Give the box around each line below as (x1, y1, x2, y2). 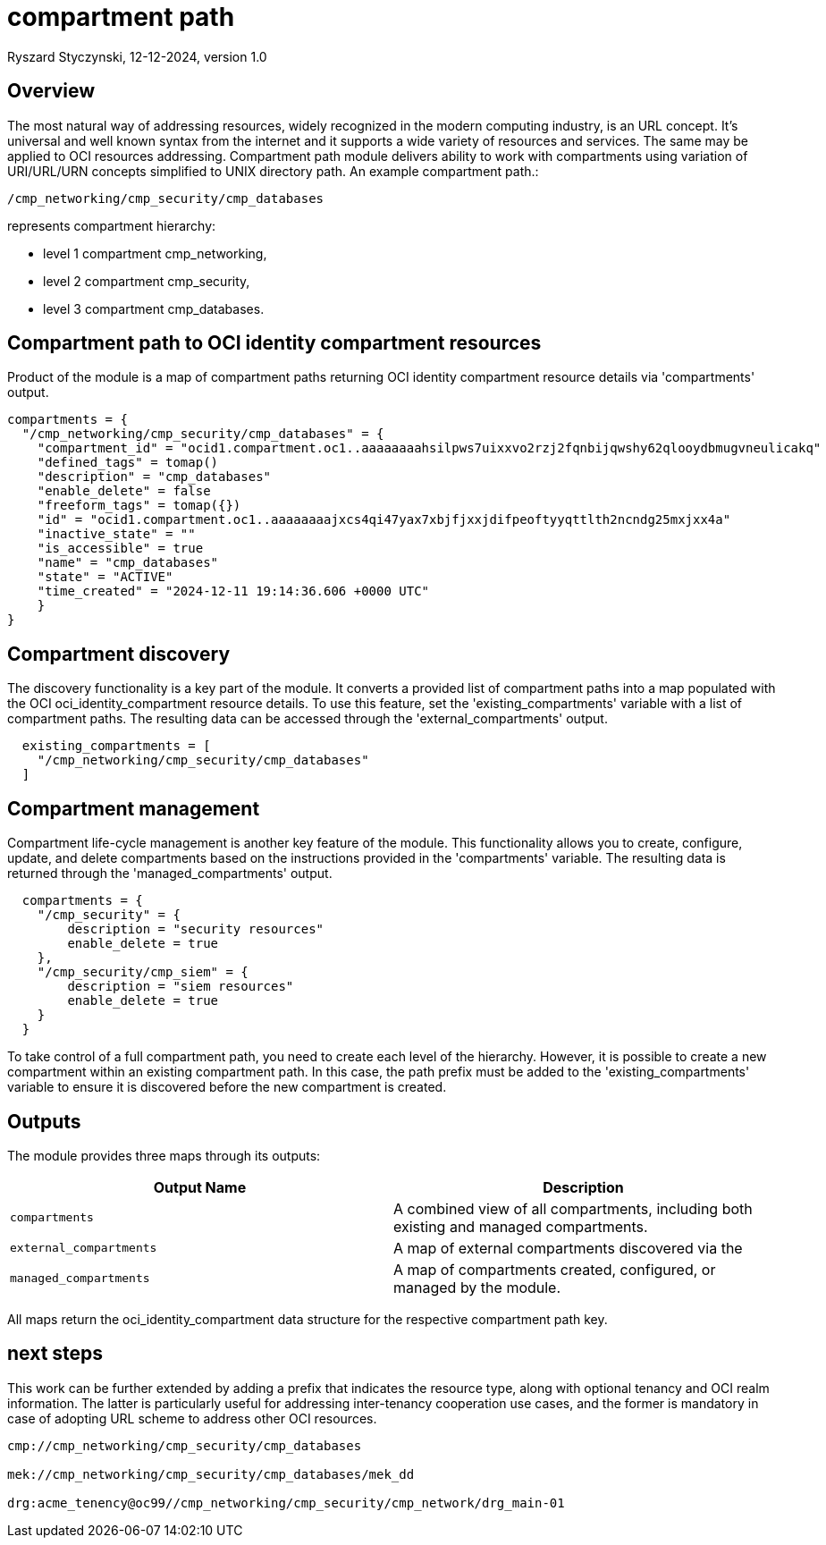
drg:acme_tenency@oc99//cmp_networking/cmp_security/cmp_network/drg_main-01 (7, 1495, 565, 1510)
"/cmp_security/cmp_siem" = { (37, 965, 249, 980)
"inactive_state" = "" (37, 527, 196, 542)
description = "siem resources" (67, 979, 294, 994)
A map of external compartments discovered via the (393, 1238, 743, 1257)
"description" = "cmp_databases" (37, 469, 272, 485)
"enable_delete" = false (37, 484, 211, 499)
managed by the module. (393, 1278, 561, 1296)
